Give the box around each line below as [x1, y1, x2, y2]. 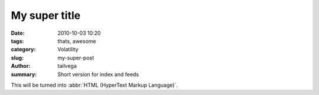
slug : [11, 54, 24, 61]
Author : [11, 63, 31, 70]
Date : [11, 30, 25, 37]
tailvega [57, 63, 77, 70]
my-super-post [57, 54, 95, 61]
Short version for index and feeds [57, 71, 139, 78]
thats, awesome [57, 37, 96, 44]
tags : [11, 37, 24, 44]
